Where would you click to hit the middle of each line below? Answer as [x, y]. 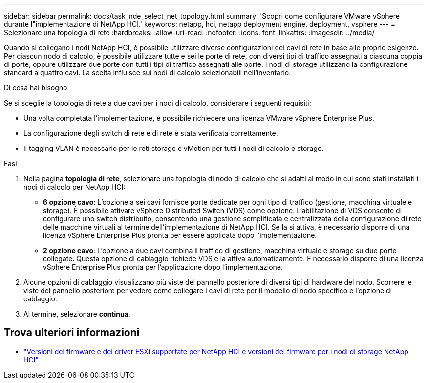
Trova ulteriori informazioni [72, 333]
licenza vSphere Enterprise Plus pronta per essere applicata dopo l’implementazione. [180, 235]
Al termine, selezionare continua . [77, 314]
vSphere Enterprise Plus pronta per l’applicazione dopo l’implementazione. [163, 267]
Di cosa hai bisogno [36, 88]
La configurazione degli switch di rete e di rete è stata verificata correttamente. [151, 133]
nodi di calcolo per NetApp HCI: [75, 187]
